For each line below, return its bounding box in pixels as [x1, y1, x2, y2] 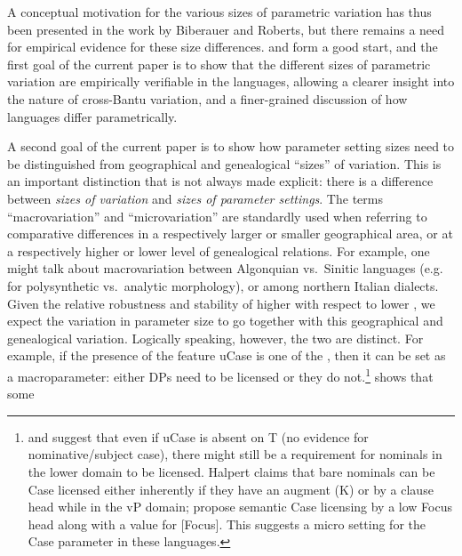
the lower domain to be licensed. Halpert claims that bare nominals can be [28, 462, 435, 480]
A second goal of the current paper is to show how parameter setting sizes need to [7, 137, 455, 156]
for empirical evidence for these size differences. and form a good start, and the [7, 37, 438, 56]
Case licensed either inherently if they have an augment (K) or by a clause [28, 479, 434, 498]
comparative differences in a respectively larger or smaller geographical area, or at [7, 224, 453, 243]
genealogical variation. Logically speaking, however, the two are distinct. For [7, 328, 424, 347]
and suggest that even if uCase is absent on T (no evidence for [28, 427, 369, 446]
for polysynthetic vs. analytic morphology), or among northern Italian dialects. [7, 276, 439, 294]
